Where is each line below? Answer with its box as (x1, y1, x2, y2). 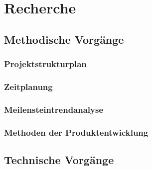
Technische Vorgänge (4, 152, 114, 167)
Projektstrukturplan (4, 58, 87, 70)
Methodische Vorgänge (4, 31, 124, 47)
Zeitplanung (4, 80, 53, 92)
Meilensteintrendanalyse (4, 103, 104, 115)
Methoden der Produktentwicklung (4, 126, 149, 138)
